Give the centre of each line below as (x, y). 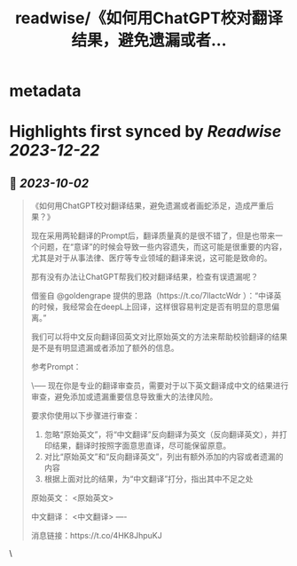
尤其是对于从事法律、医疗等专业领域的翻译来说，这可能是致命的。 (151, 258)
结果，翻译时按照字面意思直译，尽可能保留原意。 (141, 446)
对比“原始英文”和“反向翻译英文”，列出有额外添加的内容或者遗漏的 (164, 457)
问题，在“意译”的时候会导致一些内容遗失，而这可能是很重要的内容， (163, 247)
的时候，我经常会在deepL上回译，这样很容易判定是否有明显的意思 (151, 307)
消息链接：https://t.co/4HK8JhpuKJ (96, 536)
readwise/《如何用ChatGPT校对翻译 (149, 18)
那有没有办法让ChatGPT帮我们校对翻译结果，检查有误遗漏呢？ (145, 277)
